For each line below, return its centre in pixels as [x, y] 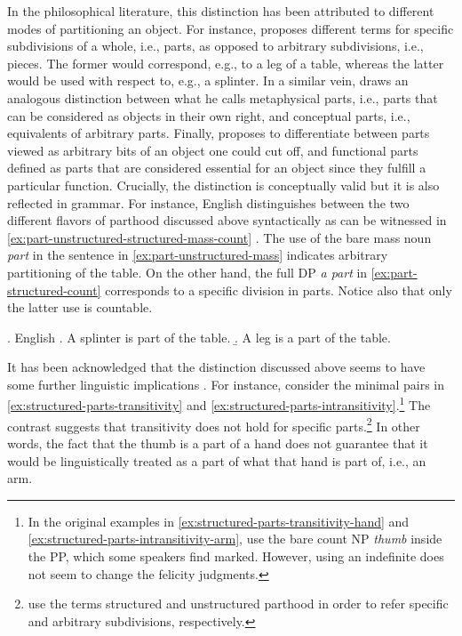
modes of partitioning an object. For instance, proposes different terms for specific [231, 28]
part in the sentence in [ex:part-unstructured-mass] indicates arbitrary [198, 255]
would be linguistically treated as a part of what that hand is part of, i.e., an [217, 460]
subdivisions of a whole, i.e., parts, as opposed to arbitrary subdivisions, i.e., [215, 46]
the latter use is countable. [80, 307]
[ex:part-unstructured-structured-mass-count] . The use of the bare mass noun [219, 237]
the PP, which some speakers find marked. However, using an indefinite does [236, 555]
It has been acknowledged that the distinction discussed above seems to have [216, 367]
